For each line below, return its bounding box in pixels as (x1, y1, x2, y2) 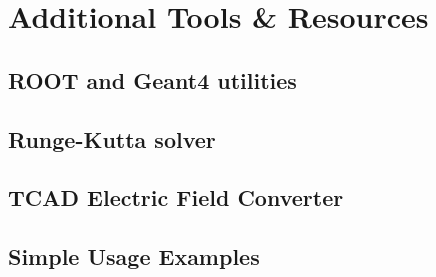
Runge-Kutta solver (8, 123, 216, 154)
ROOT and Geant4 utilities (8, 64, 297, 95)
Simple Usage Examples (8, 241, 260, 272)
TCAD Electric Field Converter (8, 182, 344, 213)
